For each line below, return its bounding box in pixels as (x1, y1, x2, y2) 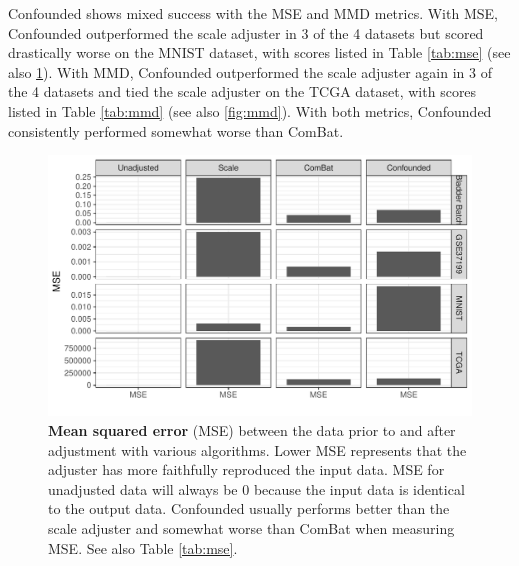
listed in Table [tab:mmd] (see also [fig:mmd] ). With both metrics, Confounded (8, 100, 492, 121)
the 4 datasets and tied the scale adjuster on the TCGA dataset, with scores (8, 81, 477, 102)
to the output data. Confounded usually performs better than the (48, 498, 450, 519)
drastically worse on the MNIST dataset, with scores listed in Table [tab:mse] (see (8, 42, 511, 63)
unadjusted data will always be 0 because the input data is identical (48, 478, 465, 499)
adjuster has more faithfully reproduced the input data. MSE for (48, 459, 445, 480)
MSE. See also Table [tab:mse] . (48, 537, 238, 558)
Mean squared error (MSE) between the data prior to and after (48, 420, 456, 441)
